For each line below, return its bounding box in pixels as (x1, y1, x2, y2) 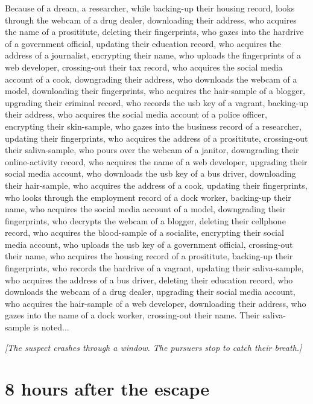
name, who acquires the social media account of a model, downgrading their (5, 203, 286, 215)
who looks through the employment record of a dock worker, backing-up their (5, 191, 291, 203)
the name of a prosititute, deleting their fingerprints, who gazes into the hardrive (5, 25, 304, 38)
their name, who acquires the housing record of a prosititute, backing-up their (5, 250, 293, 262)
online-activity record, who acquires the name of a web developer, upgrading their (5, 155, 308, 168)
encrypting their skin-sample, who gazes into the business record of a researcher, (5, 119, 302, 132)
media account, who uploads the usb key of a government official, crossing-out (5, 238, 293, 250)
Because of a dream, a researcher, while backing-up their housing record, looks (5, 2, 295, 14)
